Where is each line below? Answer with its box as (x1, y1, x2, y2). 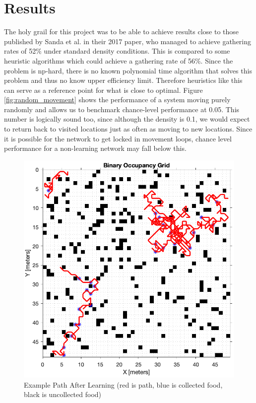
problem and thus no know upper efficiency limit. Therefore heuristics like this (4, 75, 243, 85)
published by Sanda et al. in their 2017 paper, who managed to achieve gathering (4, 36, 252, 46)
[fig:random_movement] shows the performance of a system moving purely (4, 94, 231, 105)
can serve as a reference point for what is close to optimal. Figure (4, 84, 203, 95)
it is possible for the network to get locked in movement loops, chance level (4, 133, 232, 143)
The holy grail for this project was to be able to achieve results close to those (4, 26, 239, 37)
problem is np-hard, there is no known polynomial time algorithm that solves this (4, 65, 252, 75)
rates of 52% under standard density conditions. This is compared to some (4, 46, 230, 56)
